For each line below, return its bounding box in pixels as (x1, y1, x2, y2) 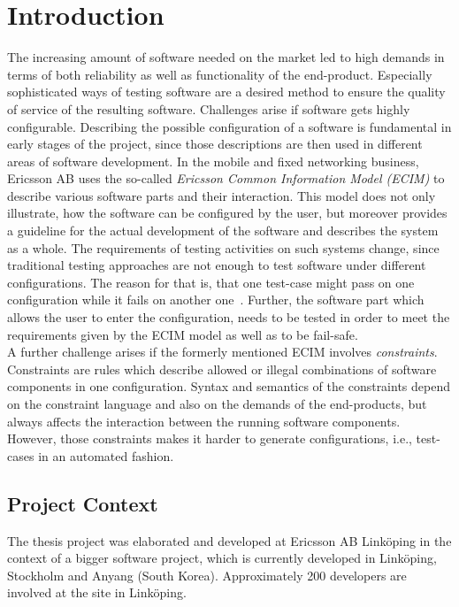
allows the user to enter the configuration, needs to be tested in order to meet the (7, 308, 450, 327)
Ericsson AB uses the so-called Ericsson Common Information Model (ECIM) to (7, 169, 445, 188)
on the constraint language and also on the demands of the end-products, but (7, 395, 427, 412)
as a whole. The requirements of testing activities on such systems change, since (7, 238, 440, 257)
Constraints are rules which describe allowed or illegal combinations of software (7, 359, 437, 378)
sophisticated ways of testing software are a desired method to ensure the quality (7, 82, 446, 101)
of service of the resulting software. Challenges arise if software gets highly (7, 99, 410, 118)
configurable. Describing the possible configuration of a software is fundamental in (7, 117, 452, 135)
